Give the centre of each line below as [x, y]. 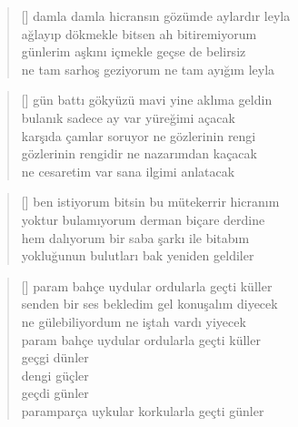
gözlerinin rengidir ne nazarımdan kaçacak [139, 153]
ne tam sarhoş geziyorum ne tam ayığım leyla [148, 69]
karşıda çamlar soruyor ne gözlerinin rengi [139, 135]
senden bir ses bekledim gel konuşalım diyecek [149, 304]
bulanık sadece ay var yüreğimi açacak [128, 117]
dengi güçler [55, 375]
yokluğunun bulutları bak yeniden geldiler [138, 255]
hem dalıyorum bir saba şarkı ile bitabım [135, 237]
